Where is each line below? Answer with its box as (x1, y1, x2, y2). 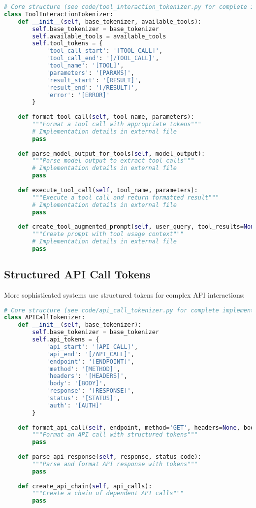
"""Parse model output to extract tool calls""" (32, 157, 194, 165)
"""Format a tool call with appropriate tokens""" (32, 121, 201, 128)
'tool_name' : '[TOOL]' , (46, 62, 124, 69)
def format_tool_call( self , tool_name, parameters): (18, 113, 194, 121)
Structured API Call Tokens (4, 267, 151, 282)
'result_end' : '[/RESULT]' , (46, 84, 138, 91)
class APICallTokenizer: (4, 314, 85, 321)
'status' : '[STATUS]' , (46, 395, 121, 402)
